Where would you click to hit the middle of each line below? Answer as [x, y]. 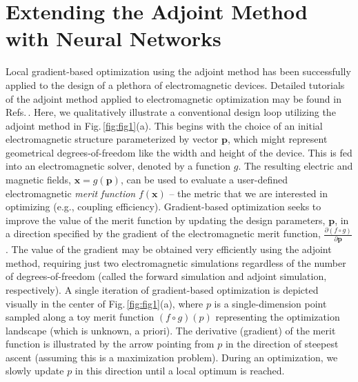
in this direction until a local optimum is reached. [180, 371]
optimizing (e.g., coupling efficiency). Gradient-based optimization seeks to [163, 207]
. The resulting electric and [296, 166]
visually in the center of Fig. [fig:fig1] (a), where [105, 303]
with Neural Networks [113, 38]
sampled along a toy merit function [80, 317]
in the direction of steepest [282, 344]
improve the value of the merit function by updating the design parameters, [166, 220]
